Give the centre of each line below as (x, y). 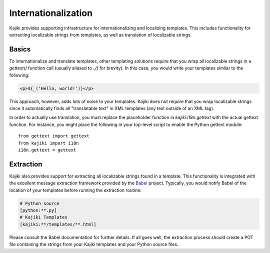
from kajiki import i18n (48, 143)
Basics (20, 49)
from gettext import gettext (54, 136)
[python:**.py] (38, 210)
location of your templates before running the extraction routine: (75, 190)
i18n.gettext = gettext (47, 150)
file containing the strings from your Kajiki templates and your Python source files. (94, 244)
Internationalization (51, 13)
